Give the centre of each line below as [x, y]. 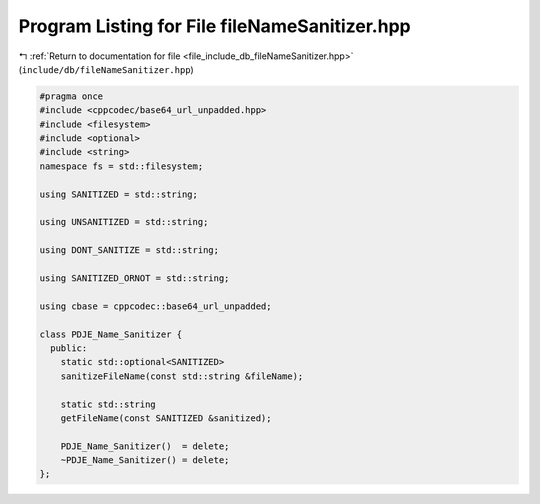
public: [69, 348]
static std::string [108, 404]
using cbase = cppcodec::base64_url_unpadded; [155, 306]
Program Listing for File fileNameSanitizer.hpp [214, 26]
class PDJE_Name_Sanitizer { [111, 334]
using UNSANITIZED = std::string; [124, 222]
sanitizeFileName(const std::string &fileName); [182, 376]
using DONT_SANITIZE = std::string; [129, 250]
